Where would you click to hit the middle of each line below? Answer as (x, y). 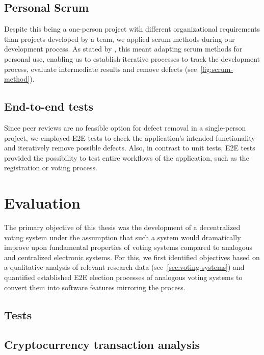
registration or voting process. (51, 168)
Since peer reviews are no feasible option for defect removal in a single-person (125, 127)
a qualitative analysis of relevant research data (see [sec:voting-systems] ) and (124, 267)
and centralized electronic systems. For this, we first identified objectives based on (132, 257)
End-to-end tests (49, 106)
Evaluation (42, 203)
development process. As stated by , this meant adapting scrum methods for (123, 49)
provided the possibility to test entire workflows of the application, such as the (127, 157)
